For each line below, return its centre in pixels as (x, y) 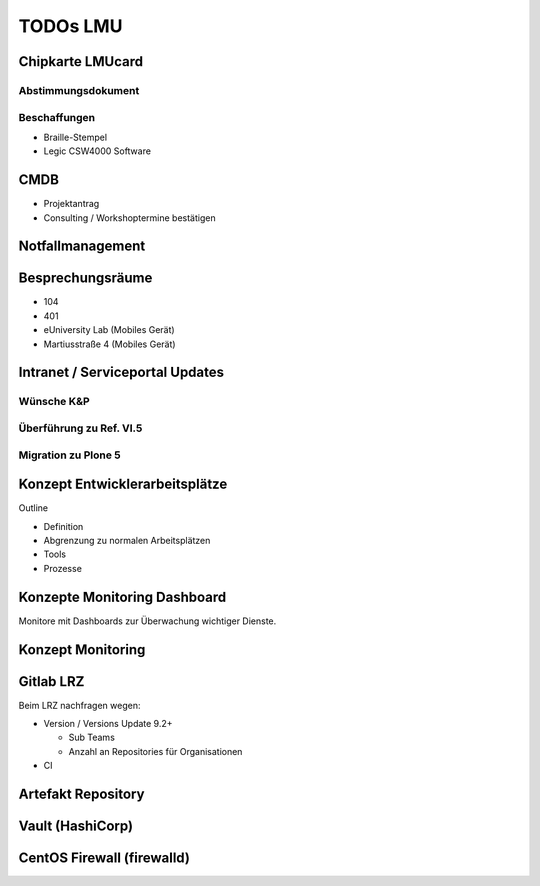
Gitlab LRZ (51, 681)
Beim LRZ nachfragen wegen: (79, 705)
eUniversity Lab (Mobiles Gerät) (109, 330)
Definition (63, 526)
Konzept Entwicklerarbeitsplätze (123, 484)
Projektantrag (71, 204)
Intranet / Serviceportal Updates (121, 372)
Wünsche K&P (54, 402)
